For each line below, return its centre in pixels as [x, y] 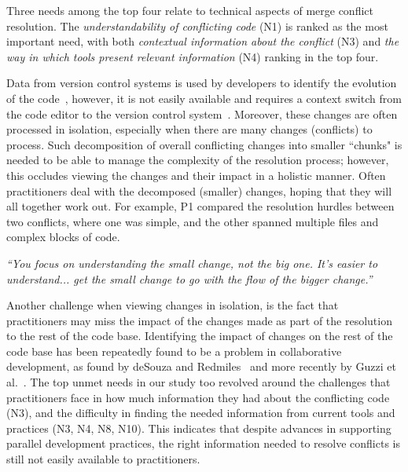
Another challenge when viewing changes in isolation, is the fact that [173, 305]
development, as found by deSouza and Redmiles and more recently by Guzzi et [201, 366]
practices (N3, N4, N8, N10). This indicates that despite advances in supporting [199, 428]
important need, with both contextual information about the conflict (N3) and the [203, 41]
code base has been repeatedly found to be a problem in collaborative [174, 351]
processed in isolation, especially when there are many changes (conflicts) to [189, 129]
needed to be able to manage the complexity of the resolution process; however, [198, 160]
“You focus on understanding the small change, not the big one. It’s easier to [192, 263]
